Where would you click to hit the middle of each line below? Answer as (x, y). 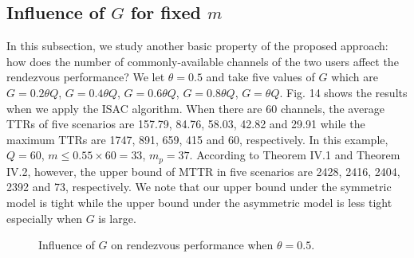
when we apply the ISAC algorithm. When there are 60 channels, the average (195, 108)
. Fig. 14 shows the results (343, 92)
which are (355, 77)
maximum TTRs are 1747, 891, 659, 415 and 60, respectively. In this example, (197, 139)
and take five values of (260, 77)
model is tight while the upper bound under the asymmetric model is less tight (199, 202)
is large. (117, 218)
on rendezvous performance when (192, 245)
